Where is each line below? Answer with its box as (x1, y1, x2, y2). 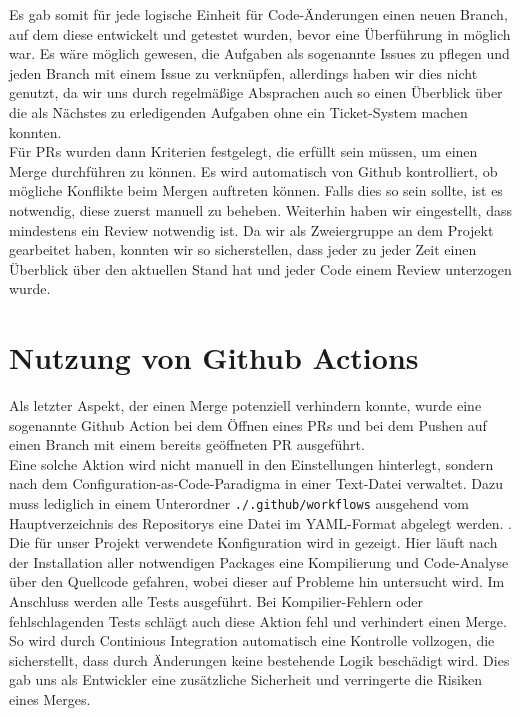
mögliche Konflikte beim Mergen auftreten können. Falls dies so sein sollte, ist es (9, 180, 503, 201)
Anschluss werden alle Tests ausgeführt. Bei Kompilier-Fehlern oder (9, 591, 424, 612)
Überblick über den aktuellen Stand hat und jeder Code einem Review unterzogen (9, 258, 512, 279)
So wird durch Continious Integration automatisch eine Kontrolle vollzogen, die (9, 630, 495, 651)
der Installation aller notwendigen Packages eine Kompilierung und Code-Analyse (9, 551, 509, 572)
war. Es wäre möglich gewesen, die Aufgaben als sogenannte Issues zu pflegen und (9, 43, 510, 64)
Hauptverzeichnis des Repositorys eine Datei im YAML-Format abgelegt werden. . (9, 512, 512, 533)
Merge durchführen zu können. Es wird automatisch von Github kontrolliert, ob (9, 160, 498, 181)
